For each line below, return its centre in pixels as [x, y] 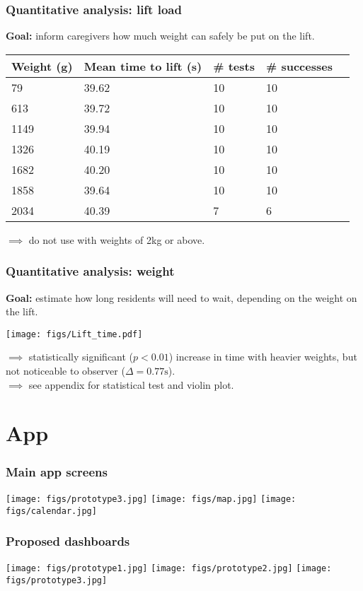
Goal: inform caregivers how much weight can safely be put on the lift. [160, 36]
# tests [234, 66]
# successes [299, 66]
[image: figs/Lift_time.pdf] [74, 334]
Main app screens [57, 471]
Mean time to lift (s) [143, 66]
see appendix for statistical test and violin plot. [131, 384]
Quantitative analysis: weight [90, 271]
